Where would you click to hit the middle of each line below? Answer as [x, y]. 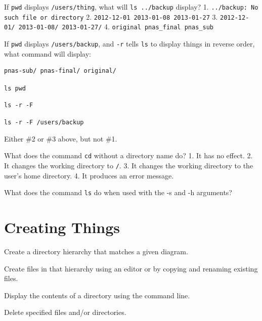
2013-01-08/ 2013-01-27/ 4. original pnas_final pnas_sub [116, 27]
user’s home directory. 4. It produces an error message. [89, 175]
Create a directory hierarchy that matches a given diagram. [96, 251]
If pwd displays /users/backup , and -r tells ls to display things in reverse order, [129, 43]
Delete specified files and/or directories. [65, 312]
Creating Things [62, 227]
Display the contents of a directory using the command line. [97, 295]
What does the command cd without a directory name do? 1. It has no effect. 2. [128, 155]
